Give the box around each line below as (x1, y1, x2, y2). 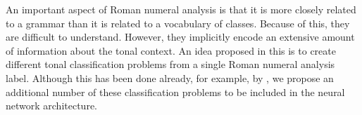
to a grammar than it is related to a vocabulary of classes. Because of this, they (6, 15, 350, 30)
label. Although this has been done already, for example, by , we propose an (6, 70, 334, 85)
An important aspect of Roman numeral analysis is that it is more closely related (6, 2, 356, 16)
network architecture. (6, 98, 98, 113)
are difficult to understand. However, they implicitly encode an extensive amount (6, 29, 355, 44)
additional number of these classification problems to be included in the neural (6, 84, 345, 99)
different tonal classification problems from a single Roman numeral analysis (6, 57, 335, 72)
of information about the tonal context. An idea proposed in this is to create (6, 43, 336, 57)
